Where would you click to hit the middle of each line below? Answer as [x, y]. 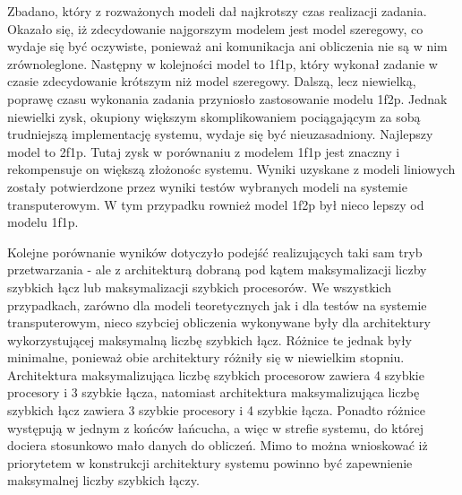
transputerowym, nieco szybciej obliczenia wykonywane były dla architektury [219, 322]
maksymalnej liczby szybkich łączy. [103, 480]
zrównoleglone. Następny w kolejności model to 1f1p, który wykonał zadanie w [222, 63]
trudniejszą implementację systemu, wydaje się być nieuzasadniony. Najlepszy [220, 134]
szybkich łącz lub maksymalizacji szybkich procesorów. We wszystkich [200, 287]
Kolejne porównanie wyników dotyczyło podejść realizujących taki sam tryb [215, 252]
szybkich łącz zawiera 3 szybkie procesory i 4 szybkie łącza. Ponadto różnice [216, 410]
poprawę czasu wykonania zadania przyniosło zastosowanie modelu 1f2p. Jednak [227, 98]
